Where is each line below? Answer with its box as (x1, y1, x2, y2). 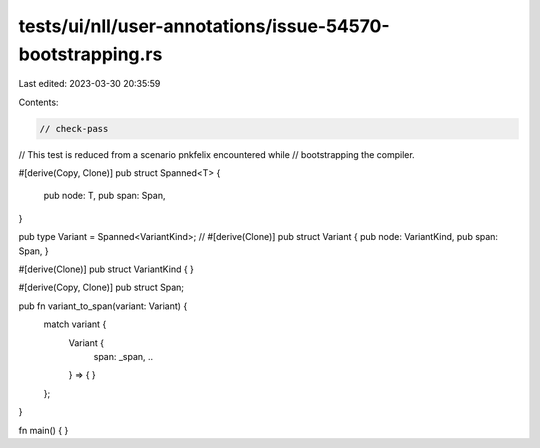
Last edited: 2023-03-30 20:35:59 (18, 78, 161, 90)
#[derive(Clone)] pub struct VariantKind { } (18, 263, 195, 275)
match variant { (43, 318, 107, 330)
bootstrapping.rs (18, 43, 163, 65)
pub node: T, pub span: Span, (43, 190, 166, 202)
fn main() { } (18, 424, 69, 436)
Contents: (18, 96, 59, 108)
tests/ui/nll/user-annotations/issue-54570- (18, 15, 390, 37)
